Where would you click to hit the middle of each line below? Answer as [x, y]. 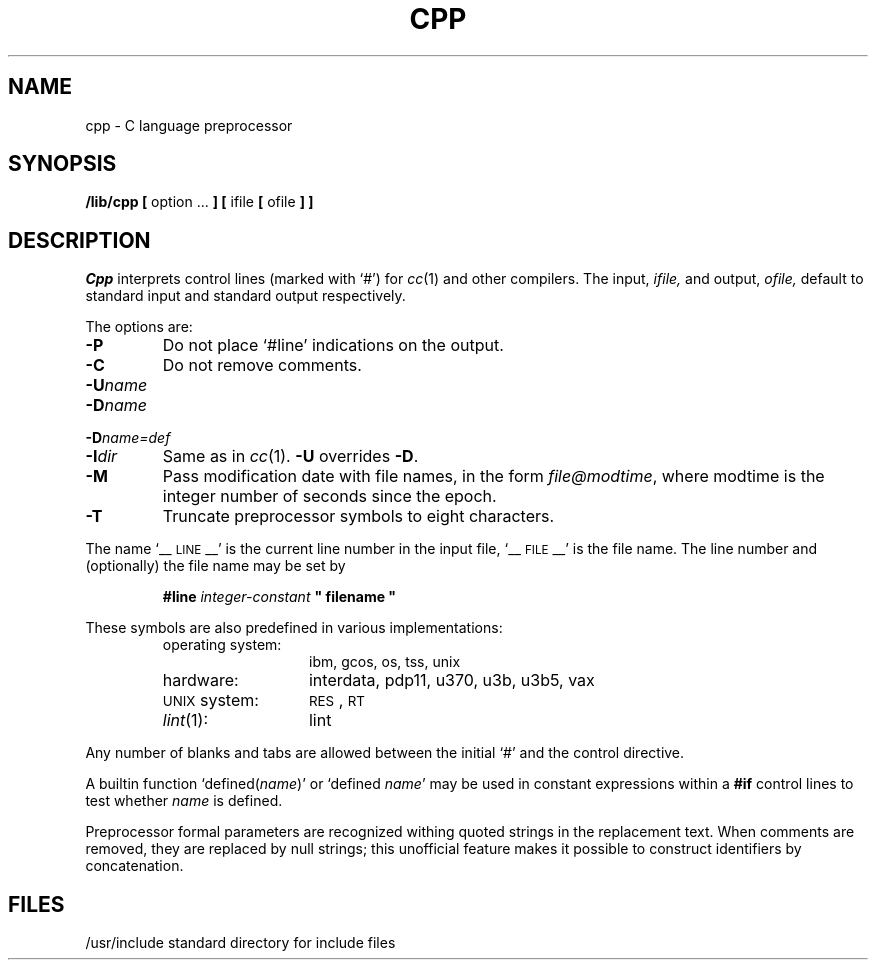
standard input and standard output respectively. [245, 296]
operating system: [222, 645]
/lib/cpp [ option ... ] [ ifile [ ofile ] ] [199, 202]
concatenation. [134, 866]
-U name [116, 385]
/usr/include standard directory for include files [240, 943]
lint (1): [185, 720]
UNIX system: [210, 700]
